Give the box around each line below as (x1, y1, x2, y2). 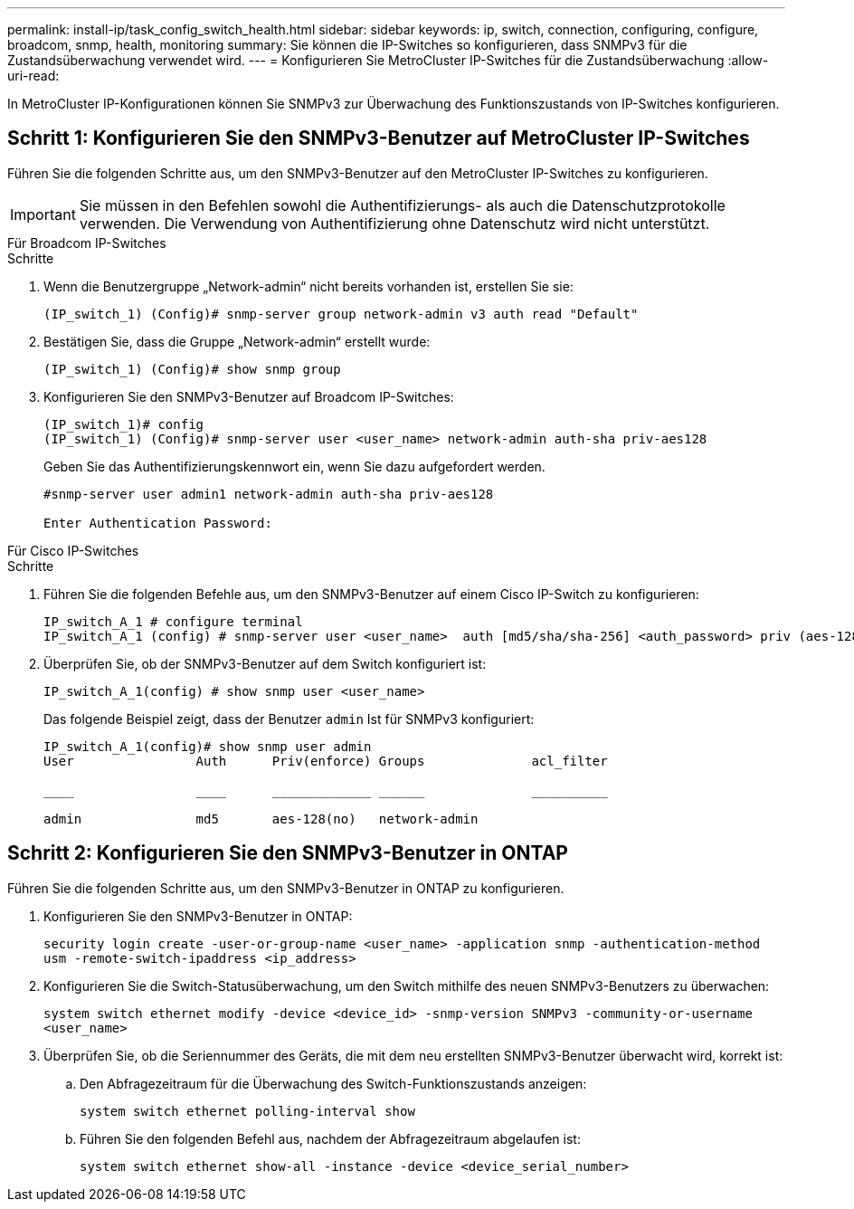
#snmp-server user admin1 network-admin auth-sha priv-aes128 (43, 486, 494, 501)
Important (10, 205, 76, 224)
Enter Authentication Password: (43, 515, 272, 530)
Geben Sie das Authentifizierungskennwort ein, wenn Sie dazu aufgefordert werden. (43, 458, 546, 474)
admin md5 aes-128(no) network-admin (43, 811, 479, 826)
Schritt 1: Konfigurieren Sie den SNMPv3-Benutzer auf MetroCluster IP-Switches (7, 127, 750, 150)
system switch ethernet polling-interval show (80, 1103, 415, 1119)
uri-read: (7, 68, 60, 83)
